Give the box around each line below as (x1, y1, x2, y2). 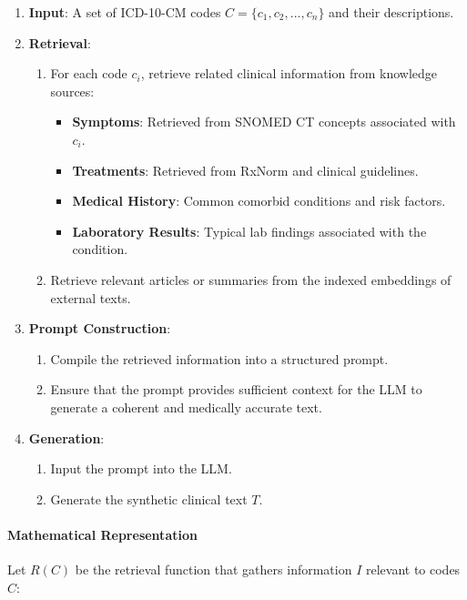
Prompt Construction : (28, 319, 171, 338)
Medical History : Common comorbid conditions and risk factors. (72, 191, 446, 210)
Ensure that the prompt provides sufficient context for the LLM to (50, 380, 422, 399)
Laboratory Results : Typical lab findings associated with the (72, 221, 427, 240)
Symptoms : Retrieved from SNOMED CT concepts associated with (72, 112, 456, 131)
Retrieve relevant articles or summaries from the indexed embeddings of (50, 269, 452, 289)
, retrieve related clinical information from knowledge (140, 64, 438, 83)
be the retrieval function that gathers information (75, 560, 352, 579)
